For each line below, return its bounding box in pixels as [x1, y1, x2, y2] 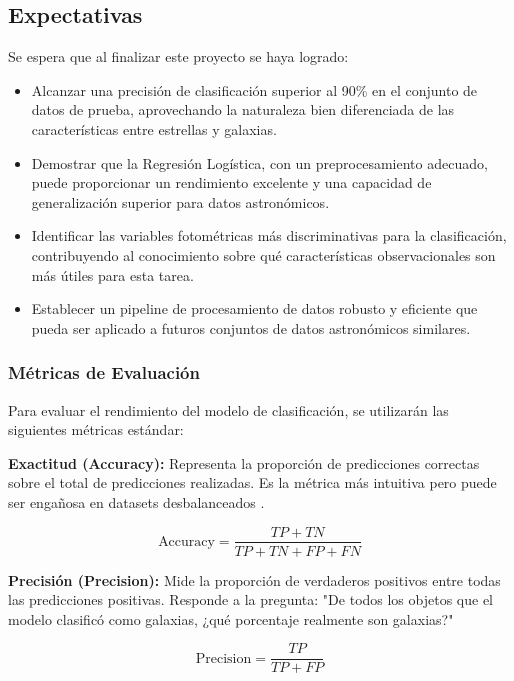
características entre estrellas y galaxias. [31, 118, 277, 139]
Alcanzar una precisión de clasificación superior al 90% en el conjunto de [31, 79, 478, 100]
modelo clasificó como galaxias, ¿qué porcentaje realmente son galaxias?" [8, 608, 454, 629]
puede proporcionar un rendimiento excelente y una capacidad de [31, 172, 432, 193]
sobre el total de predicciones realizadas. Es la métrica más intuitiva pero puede [8, 472, 497, 493]
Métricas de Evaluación [8, 360, 200, 385]
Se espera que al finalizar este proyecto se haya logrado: [8, 46, 349, 67]
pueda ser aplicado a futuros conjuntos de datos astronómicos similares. [31, 317, 471, 338]
